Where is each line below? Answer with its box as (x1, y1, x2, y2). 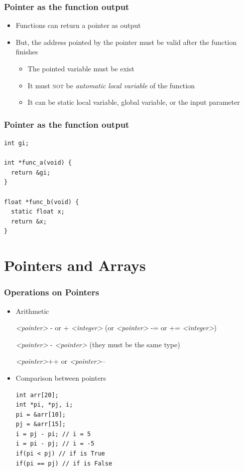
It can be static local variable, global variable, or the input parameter (27, 97, 240, 107)
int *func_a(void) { (4, 159, 72, 167)
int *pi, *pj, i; (15, 401, 73, 409)
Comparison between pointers (15, 372, 106, 383)
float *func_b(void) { (4, 198, 79, 206)
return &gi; (11, 169, 51, 176)
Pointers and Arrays (4, 255, 146, 275)
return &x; (11, 218, 47, 225)
